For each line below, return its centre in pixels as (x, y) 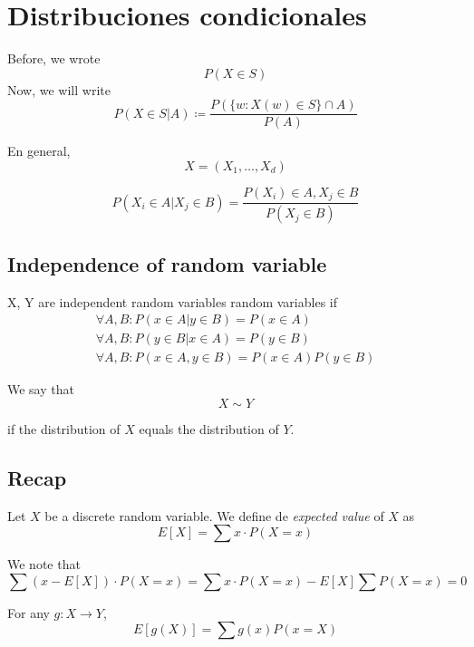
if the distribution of (64, 428)
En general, (39, 151)
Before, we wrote (54, 58)
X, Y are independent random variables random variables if (172, 301)
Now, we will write (59, 89)
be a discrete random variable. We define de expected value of (214, 515)
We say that (41, 389)
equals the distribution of (209, 428)
